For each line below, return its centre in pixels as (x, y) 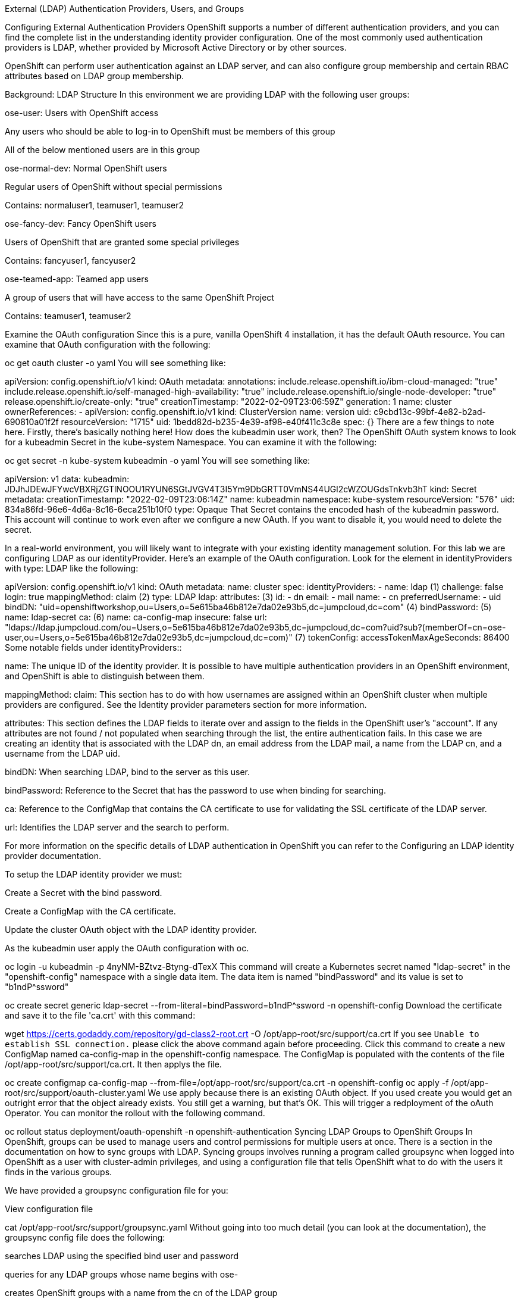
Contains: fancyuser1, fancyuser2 (70, 260)
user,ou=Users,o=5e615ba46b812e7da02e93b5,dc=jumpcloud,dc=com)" (149, 637)
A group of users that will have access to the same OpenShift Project (139, 297)
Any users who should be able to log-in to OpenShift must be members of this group (170, 131)
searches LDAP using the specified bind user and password (122, 1256)
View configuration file (49, 1209)
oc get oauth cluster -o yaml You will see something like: (115, 363)
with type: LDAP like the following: (72, 568)
